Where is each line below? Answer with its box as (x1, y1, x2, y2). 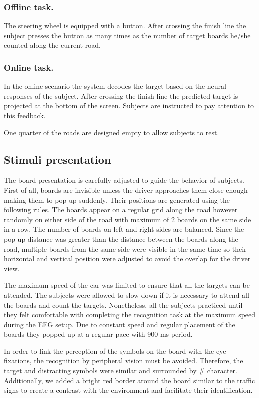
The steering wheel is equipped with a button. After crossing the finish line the (4, 20, 246, 31)
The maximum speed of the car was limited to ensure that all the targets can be (4, 280, 250, 290)
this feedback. (4, 110, 46, 120)
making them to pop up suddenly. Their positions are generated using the (4, 194, 230, 205)
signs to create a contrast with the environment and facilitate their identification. (4, 385, 253, 395)
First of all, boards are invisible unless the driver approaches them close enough (4, 184, 248, 195)
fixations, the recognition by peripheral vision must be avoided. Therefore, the (4, 355, 243, 366)
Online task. (4, 61, 54, 73)
